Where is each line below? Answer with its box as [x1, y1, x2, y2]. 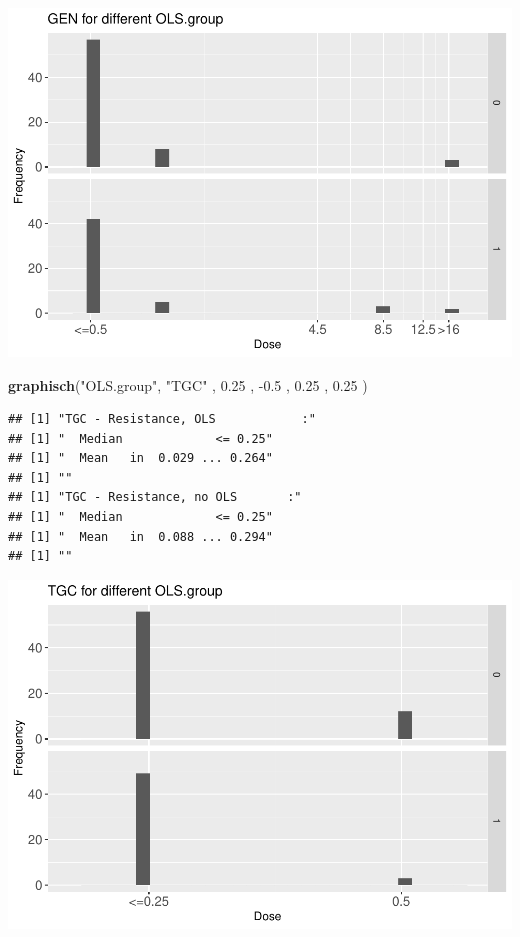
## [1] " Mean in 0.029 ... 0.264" [8, 451, 273, 466]
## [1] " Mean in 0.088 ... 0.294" [8, 529, 273, 544]
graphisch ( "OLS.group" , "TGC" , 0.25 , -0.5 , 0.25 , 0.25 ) [8, 374, 368, 395]
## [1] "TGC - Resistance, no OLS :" [8, 490, 302, 505]
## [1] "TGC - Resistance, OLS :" [8, 412, 316, 427]
